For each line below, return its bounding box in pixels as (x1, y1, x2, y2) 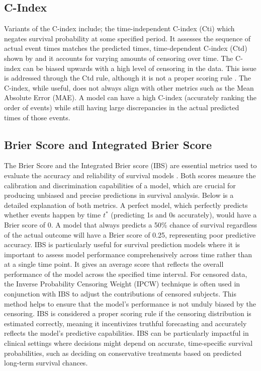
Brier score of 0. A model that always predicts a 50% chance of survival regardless (4, 219, 257, 230)
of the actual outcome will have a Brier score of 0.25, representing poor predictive (4, 229, 256, 240)
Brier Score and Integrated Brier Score (4, 136, 212, 152)
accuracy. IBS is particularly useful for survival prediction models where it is (4, 239, 240, 250)
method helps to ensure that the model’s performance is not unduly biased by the (4, 298, 256, 309)
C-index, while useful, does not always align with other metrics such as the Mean (4, 82, 254, 93)
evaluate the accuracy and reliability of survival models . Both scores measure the (4, 170, 256, 180)
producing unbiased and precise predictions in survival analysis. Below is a (4, 190, 234, 200)
